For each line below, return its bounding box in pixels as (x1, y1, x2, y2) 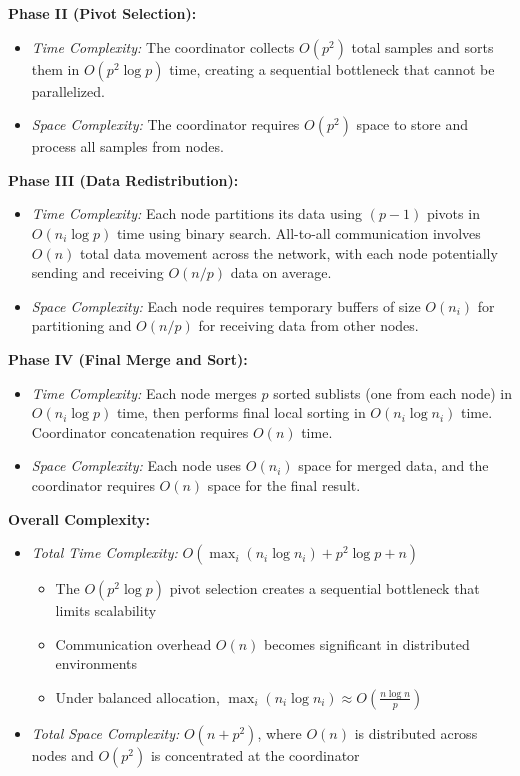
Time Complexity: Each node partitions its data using (31, 203, 362, 224)
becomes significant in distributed (264, 633, 470, 654)
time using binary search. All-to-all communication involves (116, 222, 481, 243)
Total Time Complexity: (31, 542, 178, 563)
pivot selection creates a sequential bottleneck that (169, 578, 480, 599)
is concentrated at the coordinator (150, 744, 360, 765)
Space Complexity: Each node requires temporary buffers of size (31, 295, 421, 316)
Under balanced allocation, (55, 686, 220, 707)
